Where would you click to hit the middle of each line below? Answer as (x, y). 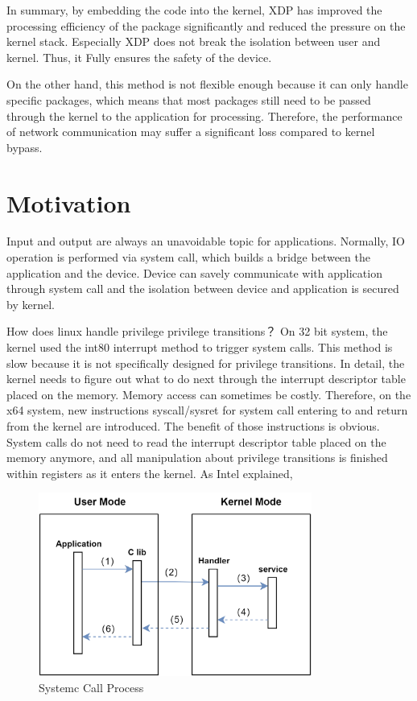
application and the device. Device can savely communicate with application (194, 272)
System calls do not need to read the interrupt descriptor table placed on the (196, 441)
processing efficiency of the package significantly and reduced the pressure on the (206, 25)
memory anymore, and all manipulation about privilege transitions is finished (197, 458)
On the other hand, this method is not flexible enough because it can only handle (207, 84)
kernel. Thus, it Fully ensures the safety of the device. (139, 57)
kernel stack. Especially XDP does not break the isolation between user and (194, 41)
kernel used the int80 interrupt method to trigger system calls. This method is (200, 347)
